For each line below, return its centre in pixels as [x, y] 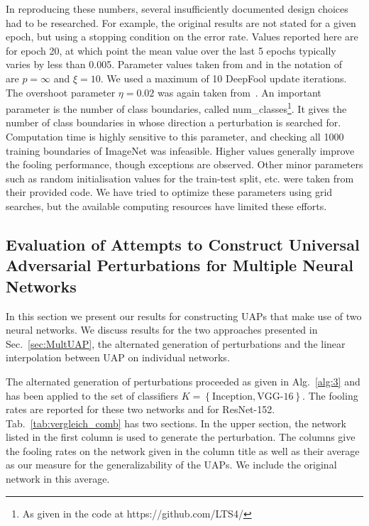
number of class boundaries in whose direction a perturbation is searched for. [174, 122]
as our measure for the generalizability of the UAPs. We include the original [171, 465]
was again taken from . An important [239, 92]
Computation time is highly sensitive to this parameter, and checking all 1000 [175, 136]
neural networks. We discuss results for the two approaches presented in [162, 330]
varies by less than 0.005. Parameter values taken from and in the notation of [174, 64]
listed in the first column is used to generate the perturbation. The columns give [181, 437]
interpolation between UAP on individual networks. [118, 357]
